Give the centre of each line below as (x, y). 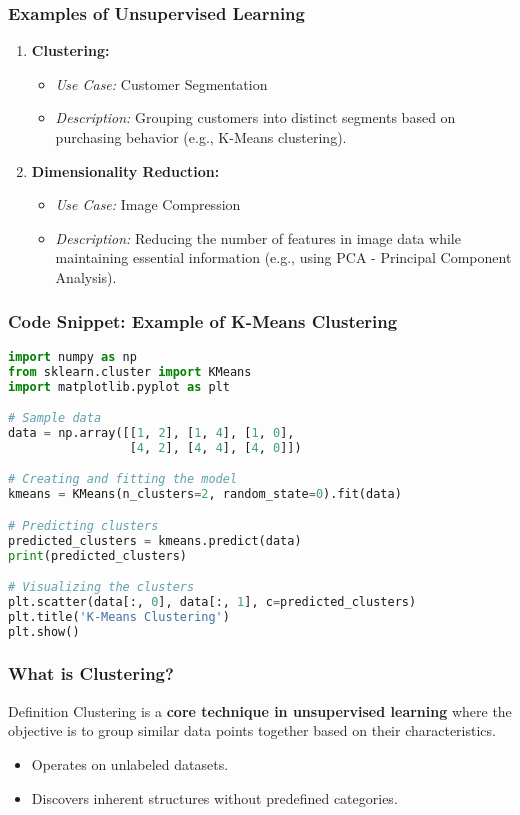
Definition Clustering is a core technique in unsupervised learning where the (260, 710)
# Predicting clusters (83, 525)
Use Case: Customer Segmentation (161, 83)
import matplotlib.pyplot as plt (119, 386)
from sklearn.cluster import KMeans (130, 371)
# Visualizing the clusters (101, 587)
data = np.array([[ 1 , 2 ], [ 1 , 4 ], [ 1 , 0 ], (151, 432)
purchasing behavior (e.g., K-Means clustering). (201, 137)
